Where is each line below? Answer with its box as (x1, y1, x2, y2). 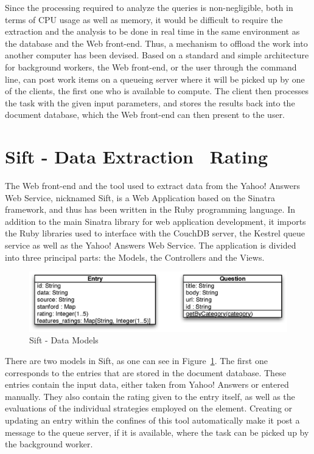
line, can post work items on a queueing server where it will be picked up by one (5, 72, 305, 85)
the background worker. (5, 438, 93, 450)
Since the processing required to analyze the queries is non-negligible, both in (5, 1, 293, 13)
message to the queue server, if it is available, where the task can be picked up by (5, 425, 309, 438)
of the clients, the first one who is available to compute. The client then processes (5, 84, 309, 97)
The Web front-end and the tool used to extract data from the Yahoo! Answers (5, 179, 300, 192)
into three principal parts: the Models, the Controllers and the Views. (5, 250, 265, 263)
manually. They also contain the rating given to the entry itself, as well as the (5, 390, 295, 402)
